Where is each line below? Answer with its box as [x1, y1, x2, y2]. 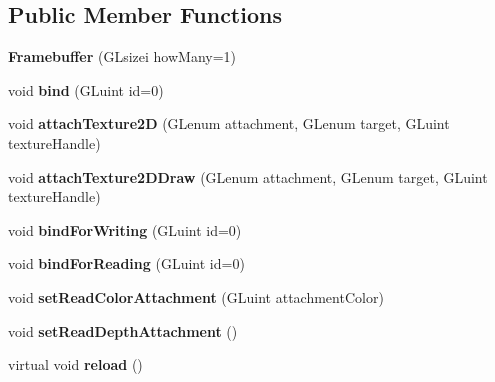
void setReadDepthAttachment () [8, 320, 238, 341]
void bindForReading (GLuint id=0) [8, 253, 245, 274]
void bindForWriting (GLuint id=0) [8, 219, 242, 240]
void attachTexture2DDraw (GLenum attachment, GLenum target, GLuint [8, 166, 488, 187]
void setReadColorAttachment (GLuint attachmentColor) [8, 286, 384, 307]
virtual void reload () [8, 354, 143, 375]
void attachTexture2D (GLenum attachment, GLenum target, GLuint [8, 113, 450, 134]
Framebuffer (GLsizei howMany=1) [8, 46, 237, 67]
